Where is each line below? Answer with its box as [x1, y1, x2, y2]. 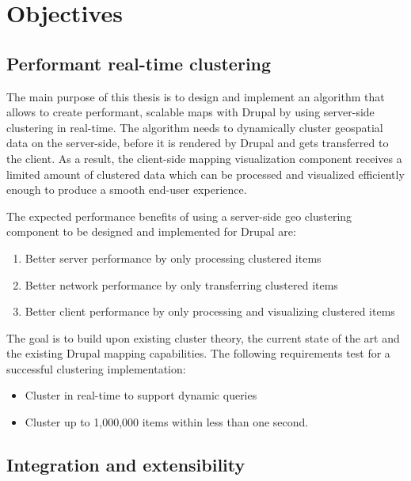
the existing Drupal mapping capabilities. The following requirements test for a [6, 345, 390, 362]
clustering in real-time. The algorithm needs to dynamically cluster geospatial [6, 119, 383, 135]
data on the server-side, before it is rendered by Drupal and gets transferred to [6, 134, 389, 151]
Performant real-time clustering [6, 51, 272, 75]
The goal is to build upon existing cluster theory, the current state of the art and [6, 329, 400, 346]
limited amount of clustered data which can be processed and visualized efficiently [6, 165, 405, 182]
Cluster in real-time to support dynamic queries [25, 387, 257, 403]
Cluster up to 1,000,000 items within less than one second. [25, 414, 309, 430]
